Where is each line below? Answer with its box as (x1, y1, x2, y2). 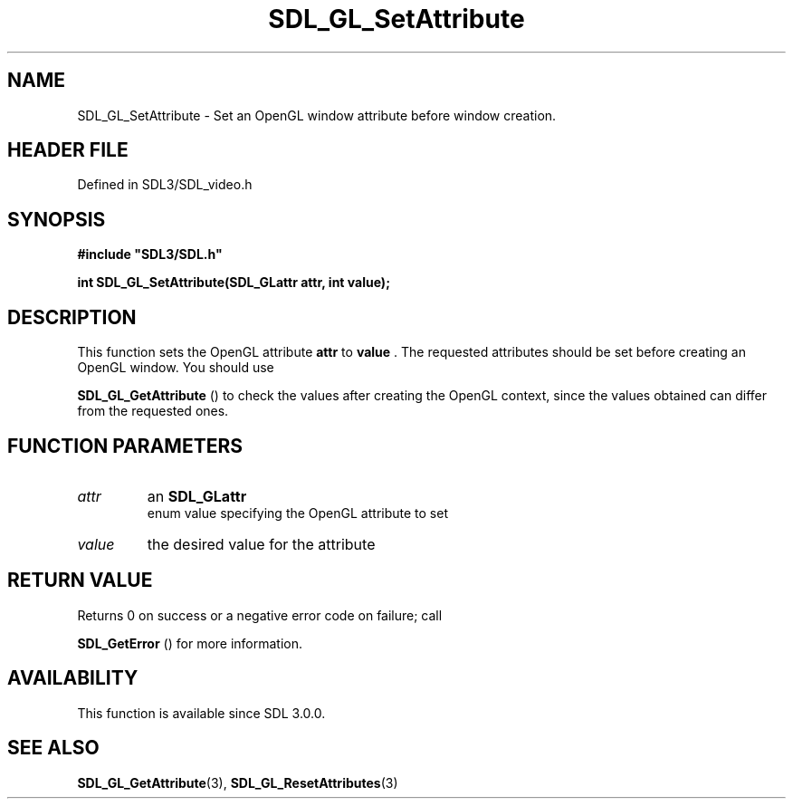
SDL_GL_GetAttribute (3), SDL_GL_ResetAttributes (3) (77, 774, 398, 791)
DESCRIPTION (7, 305, 137, 329)
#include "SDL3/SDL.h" (77, 246, 223, 263)
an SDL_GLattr (147, 486, 247, 505)
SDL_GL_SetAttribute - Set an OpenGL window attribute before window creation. (77, 107, 557, 123)
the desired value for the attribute (147, 534, 376, 553)
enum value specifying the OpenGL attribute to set (147, 504, 448, 521)
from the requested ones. (77, 403, 229, 419)
